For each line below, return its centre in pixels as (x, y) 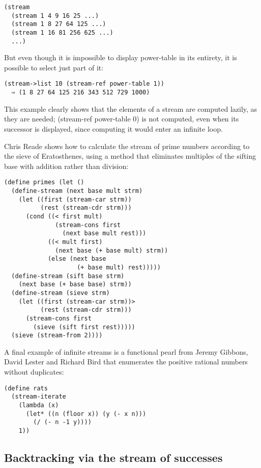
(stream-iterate (39, 397)
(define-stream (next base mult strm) (77, 191)
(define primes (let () (44, 182)
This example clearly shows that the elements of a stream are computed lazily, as (131, 108)
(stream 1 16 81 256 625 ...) (62, 32)
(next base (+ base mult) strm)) (112, 250)
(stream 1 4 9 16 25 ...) (55, 16)
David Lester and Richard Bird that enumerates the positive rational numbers (126, 362)
